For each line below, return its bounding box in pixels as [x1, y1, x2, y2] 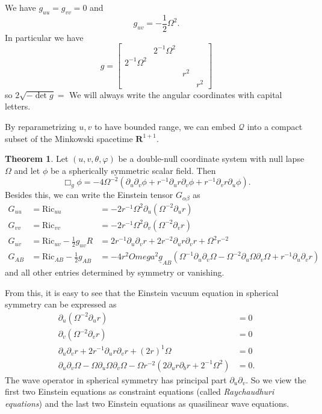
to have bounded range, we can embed [94, 120, 236, 132]
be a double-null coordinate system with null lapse [118, 152, 305, 165]
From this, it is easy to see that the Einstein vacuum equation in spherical [5, 286, 279, 298]
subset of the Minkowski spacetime [5, 132, 133, 144]
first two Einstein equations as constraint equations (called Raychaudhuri [5, 385, 274, 398]
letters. [5, 100, 31, 113]
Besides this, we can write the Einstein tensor [5, 188, 173, 201]
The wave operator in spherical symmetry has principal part [5, 373, 227, 386]
